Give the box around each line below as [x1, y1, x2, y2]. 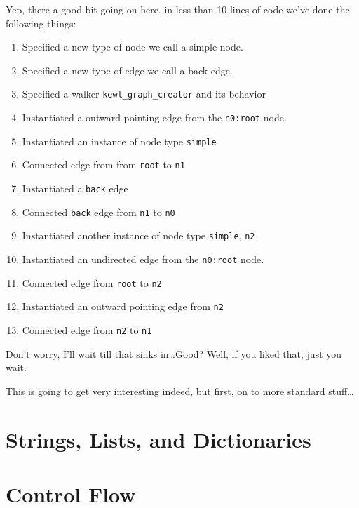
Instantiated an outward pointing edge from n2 [22, 299, 224, 314]
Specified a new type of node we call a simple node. [22, 39, 243, 54]
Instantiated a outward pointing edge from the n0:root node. [22, 110, 287, 125]
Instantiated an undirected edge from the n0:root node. [22, 251, 264, 266]
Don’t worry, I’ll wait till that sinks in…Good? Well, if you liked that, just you [6, 346, 342, 361]
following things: [6, 15, 76, 30]
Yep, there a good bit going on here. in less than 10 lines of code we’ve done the [6, 2, 350, 16]
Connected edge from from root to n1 [22, 157, 185, 172]
